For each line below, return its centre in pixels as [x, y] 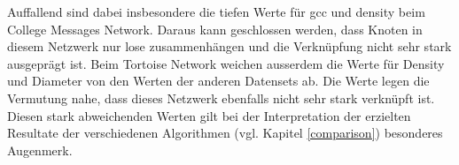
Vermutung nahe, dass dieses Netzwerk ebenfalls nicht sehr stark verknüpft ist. [221, 97]
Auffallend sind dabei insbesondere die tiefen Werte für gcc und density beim [216, 11]
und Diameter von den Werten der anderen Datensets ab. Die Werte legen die [218, 81]
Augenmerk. [40, 150]
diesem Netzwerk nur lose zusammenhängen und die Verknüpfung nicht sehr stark [229, 46]
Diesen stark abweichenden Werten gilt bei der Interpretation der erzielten [209, 115]
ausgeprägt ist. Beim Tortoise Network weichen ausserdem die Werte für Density [226, 63]
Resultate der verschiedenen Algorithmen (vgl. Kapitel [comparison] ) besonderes [225, 133]
